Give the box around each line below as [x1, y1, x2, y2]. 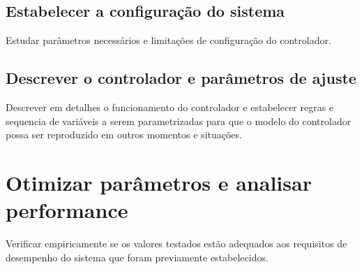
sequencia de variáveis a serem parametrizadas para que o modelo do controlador [6, 113, 352, 128]
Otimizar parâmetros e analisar [6, 168, 312, 196]
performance [6, 196, 128, 224]
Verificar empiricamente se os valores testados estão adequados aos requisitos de [6, 236, 347, 251]
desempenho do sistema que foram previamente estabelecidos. [6, 249, 269, 264]
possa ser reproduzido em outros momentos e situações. [6, 127, 242, 142]
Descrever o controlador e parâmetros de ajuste [6, 67, 356, 89]
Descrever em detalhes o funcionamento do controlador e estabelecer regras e [6, 100, 334, 114]
